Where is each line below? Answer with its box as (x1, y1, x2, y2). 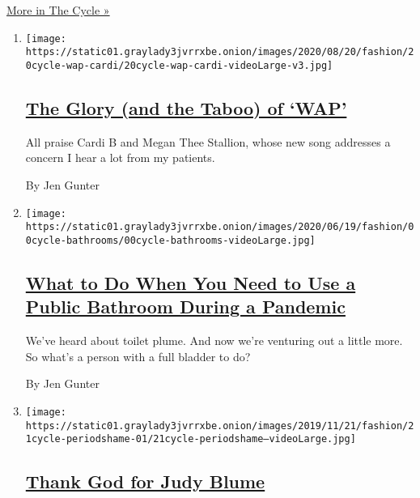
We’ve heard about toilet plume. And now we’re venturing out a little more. (25, 332, 403, 349)
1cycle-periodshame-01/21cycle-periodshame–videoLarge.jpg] (25, 433, 356, 445)
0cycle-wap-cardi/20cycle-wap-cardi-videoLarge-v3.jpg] (25, 59, 333, 71)
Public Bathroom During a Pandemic (25, 294, 346, 319)
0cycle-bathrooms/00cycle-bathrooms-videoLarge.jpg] (25, 234, 316, 246)
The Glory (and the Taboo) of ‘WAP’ (25, 95, 347, 120)
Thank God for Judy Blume (25, 469, 265, 494)
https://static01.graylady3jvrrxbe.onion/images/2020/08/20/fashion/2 (25, 46, 414, 58)
